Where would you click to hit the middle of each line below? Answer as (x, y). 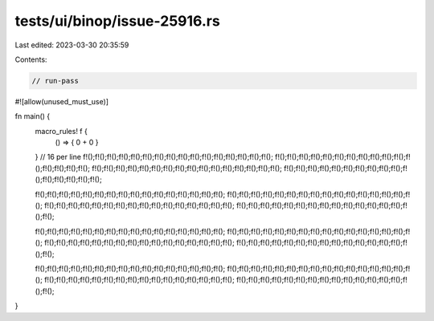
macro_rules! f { (61, 131)
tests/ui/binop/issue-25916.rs (117, 21)
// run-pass (55, 81)
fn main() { (33, 116)
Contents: (31, 59)
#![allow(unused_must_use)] (61, 101)
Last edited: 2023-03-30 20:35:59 (72, 45)
